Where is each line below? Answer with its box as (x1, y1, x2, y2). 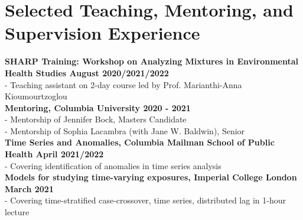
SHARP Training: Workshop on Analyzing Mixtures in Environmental (5, 55, 299, 67)
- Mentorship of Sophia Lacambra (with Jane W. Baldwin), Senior (5, 124, 245, 137)
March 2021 (5, 182, 54, 195)
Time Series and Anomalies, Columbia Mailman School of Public (5, 136, 275, 148)
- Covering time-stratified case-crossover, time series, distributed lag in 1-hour (5, 194, 286, 206)
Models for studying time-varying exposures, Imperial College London (5, 171, 297, 183)
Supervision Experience (5, 21, 200, 45)
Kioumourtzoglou (5, 90, 67, 102)
